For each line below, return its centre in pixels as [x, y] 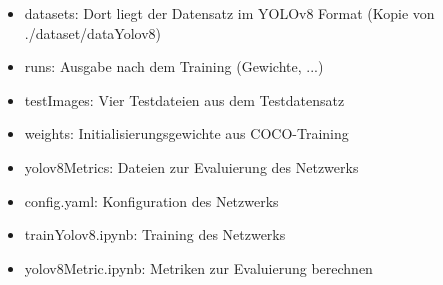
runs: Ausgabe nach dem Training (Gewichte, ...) [174, 66]
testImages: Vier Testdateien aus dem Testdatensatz [184, 99]
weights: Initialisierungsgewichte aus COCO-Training [186, 133]
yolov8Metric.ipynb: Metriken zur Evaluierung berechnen [198, 267]
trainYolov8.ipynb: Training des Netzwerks [155, 234]
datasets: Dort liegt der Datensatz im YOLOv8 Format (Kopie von [229, 13]
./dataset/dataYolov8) [93, 32]
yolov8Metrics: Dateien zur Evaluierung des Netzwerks [191, 166]
